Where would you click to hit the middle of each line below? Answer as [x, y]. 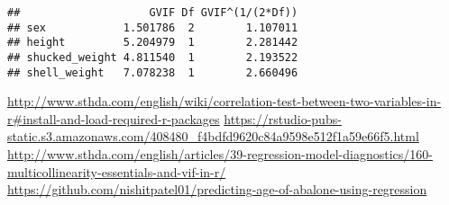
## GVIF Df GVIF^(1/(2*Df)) [153, 13]
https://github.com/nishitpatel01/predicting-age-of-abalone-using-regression [217, 189]
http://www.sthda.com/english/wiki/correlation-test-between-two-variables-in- [224, 101]
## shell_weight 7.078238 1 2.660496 [153, 72]
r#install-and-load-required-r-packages [114, 118]
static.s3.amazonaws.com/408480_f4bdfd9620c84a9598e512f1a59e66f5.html [213, 136]
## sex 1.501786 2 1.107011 [153, 27]
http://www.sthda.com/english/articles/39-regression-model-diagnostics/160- [220, 154]
